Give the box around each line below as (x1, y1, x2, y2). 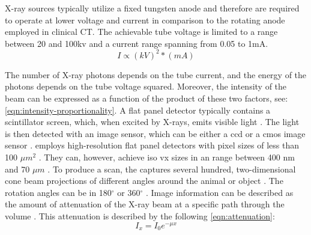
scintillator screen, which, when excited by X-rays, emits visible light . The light (5, 115, 300, 128)
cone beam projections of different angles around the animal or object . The (5, 174, 283, 187)
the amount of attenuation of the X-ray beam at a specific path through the (5, 198, 285, 210)
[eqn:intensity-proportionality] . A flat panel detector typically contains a (5, 103, 271, 116)
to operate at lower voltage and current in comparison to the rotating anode (5, 13, 285, 26)
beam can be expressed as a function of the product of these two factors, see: (5, 92, 288, 105)
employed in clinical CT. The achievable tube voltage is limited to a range (5, 25, 278, 38)
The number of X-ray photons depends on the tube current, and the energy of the (5, 68, 307, 81)
